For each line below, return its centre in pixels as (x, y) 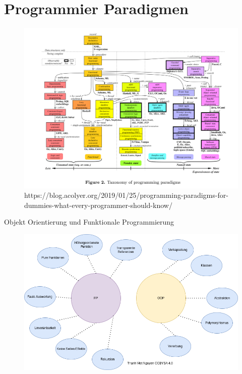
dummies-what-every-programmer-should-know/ (98, 205)
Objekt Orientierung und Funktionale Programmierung (89, 222)
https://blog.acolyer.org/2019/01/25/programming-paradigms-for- (126, 195)
